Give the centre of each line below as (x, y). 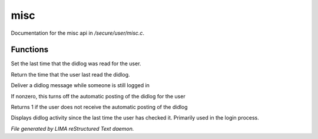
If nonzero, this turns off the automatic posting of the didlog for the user (98, 96)
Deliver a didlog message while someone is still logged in (80, 85)
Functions (30, 50)
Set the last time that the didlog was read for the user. (76, 64)
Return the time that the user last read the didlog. (70, 74)
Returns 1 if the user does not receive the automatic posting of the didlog (99, 107)
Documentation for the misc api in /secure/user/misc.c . (77, 33)
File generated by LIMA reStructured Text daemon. (72, 128)
